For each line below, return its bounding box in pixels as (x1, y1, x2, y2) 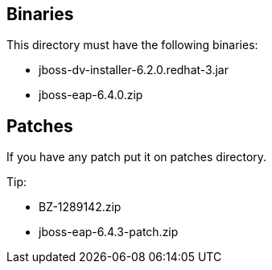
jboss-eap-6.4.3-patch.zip (39, 225, 179, 239)
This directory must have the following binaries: (6, 38, 258, 52)
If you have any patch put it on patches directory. (6, 150, 267, 164)
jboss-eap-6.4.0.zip (39, 88, 143, 102)
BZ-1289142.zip (39, 200, 122, 214)
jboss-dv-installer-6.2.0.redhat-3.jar (39, 63, 229, 77)
